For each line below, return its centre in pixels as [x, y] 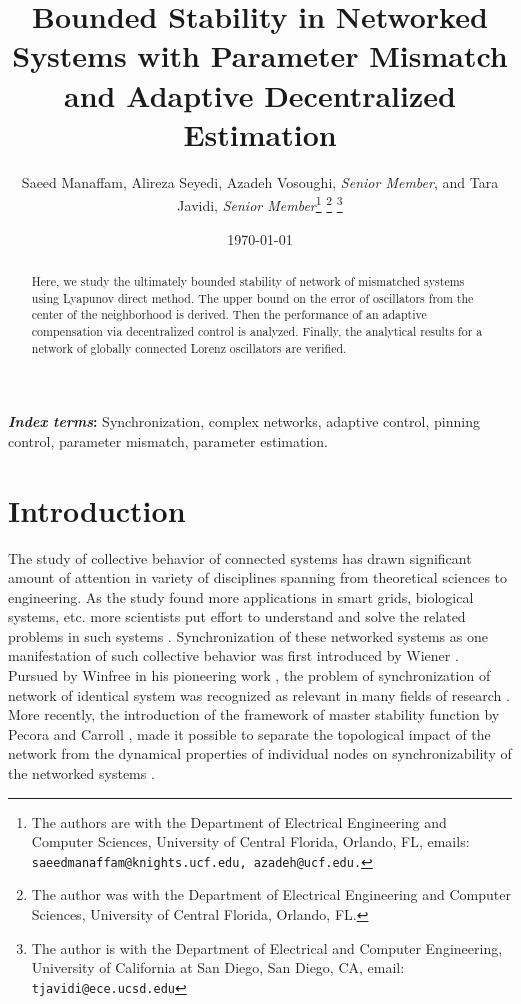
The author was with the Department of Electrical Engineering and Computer [271, 894]
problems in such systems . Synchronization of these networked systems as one [248, 635]
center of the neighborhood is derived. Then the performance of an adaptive [229, 314]
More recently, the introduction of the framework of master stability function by [254, 714]
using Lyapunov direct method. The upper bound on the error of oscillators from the [252, 297]
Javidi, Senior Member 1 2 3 [260, 203]
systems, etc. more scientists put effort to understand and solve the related [237, 616]
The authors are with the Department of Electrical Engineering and [239, 821]
